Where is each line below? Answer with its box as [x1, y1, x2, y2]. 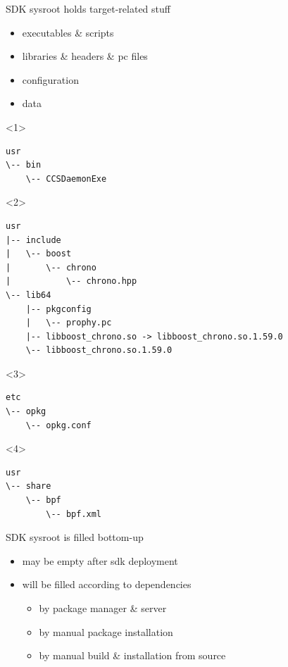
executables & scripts [22, 25, 114, 39]
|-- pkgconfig [25, 304, 92, 314]
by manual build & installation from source [39, 648, 226, 663]
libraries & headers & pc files [22, 49, 148, 63]
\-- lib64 [6, 289, 51, 300]
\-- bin [6, 160, 42, 170]
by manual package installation [39, 624, 173, 639]
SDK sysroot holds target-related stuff [6, 1, 170, 15]
